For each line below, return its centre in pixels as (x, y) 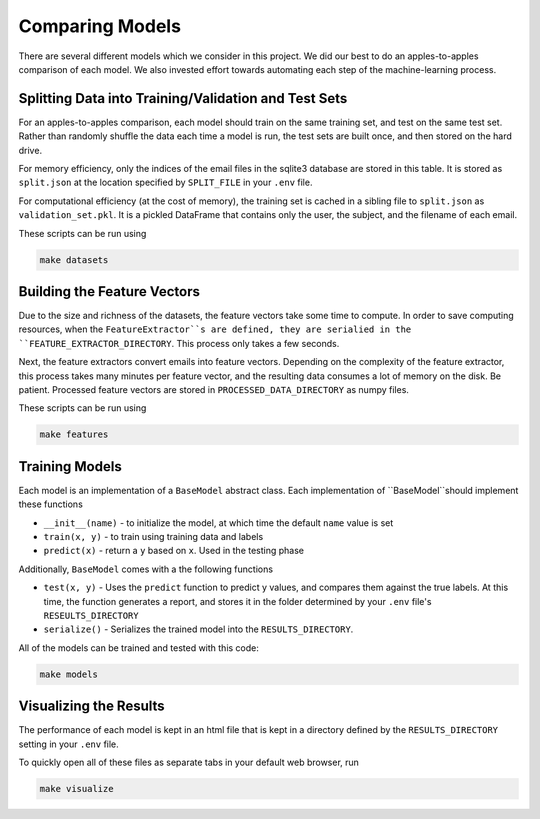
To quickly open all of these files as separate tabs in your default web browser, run (189, 762)
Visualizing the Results (91, 706)
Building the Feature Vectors (109, 291)
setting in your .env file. (68, 744)
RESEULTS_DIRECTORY (91, 616)
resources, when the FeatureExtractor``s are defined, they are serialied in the (215, 329)
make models (69, 674)
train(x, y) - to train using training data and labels (153, 537)
